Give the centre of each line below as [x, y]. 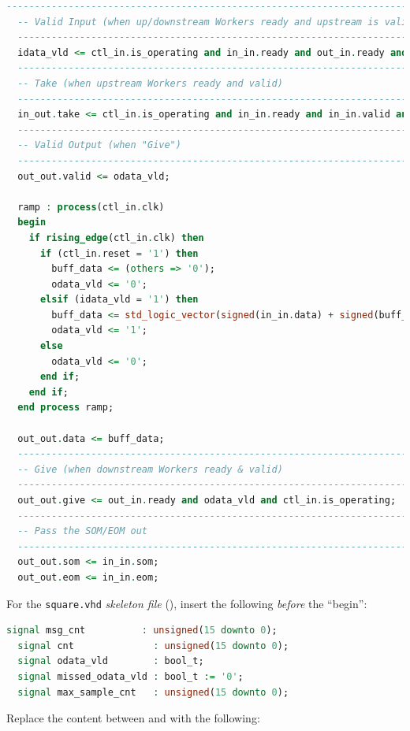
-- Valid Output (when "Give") [99, 145]
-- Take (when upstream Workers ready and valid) [150, 83]
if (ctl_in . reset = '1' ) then [119, 253]
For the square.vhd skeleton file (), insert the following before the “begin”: [187, 603]
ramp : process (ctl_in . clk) [91, 207]
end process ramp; [66, 408]
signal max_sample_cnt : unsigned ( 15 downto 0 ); [153, 692]
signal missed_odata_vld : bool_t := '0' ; [130, 677]
